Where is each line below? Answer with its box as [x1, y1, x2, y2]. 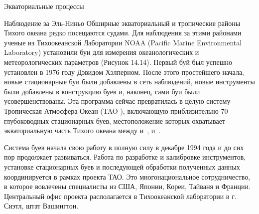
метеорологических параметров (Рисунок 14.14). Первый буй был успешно [4, 56, 232, 67]
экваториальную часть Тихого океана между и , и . [4, 125, 161, 136]
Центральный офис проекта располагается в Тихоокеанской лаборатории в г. [4, 191, 237, 201]
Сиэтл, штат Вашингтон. [4, 201, 79, 211]
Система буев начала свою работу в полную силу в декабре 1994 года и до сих [4, 142, 244, 152]
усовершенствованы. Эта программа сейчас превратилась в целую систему [4, 96, 231, 106]
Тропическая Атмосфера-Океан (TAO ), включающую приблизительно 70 [4, 105, 228, 116]
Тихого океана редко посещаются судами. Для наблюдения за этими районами [4, 27, 242, 38]
